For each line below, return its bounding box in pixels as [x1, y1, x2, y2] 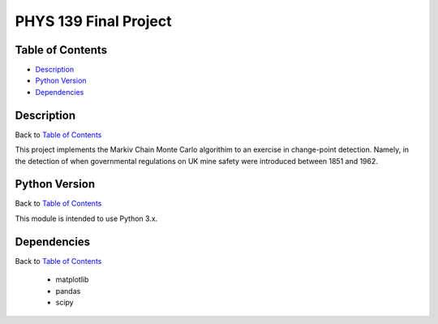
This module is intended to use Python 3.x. [15, 214, 158, 223]
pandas [55, 286, 81, 296]
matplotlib [55, 274, 89, 284]
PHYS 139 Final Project [15, 12, 172, 30]
